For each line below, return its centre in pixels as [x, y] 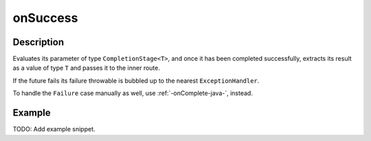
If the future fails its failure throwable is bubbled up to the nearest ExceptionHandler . [136, 80]
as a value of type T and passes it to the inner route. [87, 68]
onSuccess [45, 18]
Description [38, 42]
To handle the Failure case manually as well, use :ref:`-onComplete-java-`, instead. [133, 93]
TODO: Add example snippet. [54, 129]
